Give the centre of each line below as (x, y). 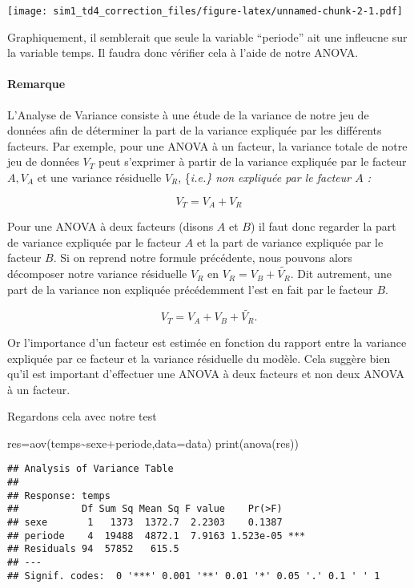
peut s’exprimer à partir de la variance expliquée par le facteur (252, 161)
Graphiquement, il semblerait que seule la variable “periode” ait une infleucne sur (207, 36)
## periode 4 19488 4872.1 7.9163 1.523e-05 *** (157, 536)
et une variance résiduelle (99, 177)
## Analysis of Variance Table (90, 469)
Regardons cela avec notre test (82, 416)
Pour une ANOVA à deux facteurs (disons (111, 226)
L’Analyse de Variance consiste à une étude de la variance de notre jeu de (188, 114)
